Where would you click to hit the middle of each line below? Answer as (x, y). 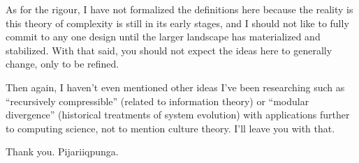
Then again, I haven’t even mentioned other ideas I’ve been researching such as (175, 87)
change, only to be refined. (63, 64)
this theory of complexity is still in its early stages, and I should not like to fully (177, 23)
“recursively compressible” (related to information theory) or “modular (157, 101)
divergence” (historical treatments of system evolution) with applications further (178, 115)
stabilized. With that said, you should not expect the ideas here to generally (169, 50)
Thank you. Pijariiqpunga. (62, 152)
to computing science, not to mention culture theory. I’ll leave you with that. (170, 128)
